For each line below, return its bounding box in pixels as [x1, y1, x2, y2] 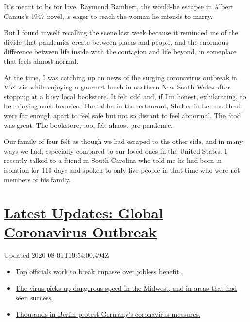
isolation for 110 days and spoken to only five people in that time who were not [4, 164, 240, 175]
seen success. [15, 292, 53, 303]
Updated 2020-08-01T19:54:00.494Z [4, 250, 109, 260]
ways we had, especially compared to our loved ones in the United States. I [4, 145, 227, 156]
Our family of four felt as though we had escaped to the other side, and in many [4, 136, 243, 146]
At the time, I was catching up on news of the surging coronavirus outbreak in [4, 72, 237, 82]
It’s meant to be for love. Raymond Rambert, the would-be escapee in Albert [4, 1, 233, 11]
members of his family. [4, 174, 71, 184]
